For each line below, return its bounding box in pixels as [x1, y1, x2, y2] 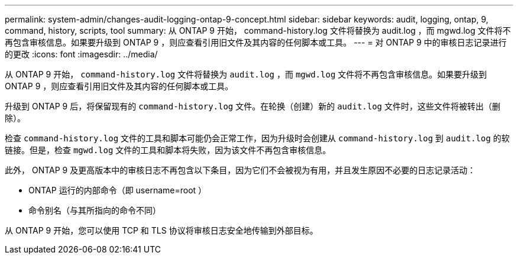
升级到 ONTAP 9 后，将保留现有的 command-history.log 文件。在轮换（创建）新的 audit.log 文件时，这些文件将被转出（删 [5, 101, 500, 111]
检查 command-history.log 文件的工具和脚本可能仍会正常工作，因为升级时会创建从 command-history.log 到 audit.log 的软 [5, 133, 510, 143]
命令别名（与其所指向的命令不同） [28, 205, 161, 215]
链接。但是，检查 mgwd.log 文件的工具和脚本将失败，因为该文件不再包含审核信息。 [5, 145, 331, 155]
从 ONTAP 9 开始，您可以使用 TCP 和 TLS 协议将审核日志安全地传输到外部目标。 [5, 225, 318, 235]
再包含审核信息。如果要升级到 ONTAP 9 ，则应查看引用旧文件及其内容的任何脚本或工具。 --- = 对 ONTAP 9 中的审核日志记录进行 [5, 37, 507, 47]
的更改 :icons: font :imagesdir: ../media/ [5, 49, 158, 59]
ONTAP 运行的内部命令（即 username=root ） [28, 185, 207, 195]
